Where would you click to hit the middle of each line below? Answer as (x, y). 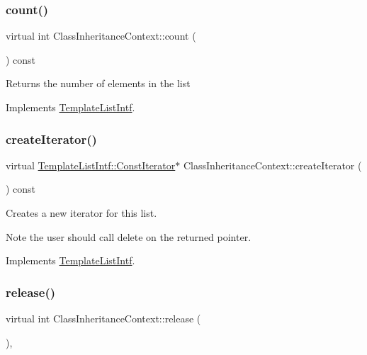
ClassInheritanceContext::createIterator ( (272, 165)
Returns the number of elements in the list (98, 83)
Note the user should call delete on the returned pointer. (129, 236)
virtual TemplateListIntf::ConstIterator (91, 165)
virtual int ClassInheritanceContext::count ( (101, 36)
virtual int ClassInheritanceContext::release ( (103, 318)
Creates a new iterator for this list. (81, 213)
